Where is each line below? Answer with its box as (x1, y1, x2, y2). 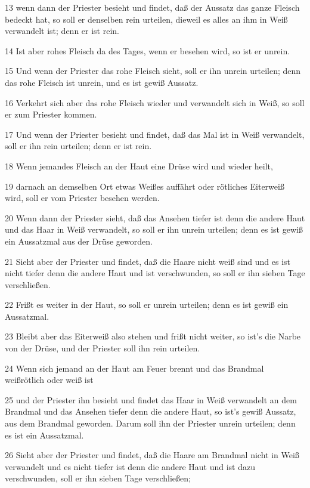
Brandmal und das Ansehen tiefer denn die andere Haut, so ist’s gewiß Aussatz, (5, 405, 296, 418)
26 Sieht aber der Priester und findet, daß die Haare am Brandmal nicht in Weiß (5, 449, 299, 461)
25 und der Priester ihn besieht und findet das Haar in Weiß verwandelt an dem (5, 393, 297, 406)
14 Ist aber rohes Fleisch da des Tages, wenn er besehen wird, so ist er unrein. (5, 44, 290, 57)
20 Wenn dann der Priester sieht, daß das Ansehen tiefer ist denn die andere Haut (5, 211, 305, 224)
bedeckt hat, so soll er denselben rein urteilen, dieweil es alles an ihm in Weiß (5, 13, 288, 25)
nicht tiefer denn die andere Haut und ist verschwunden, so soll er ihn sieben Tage (5, 267, 305, 279)
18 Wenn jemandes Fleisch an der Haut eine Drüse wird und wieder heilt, (5, 159, 273, 172)
